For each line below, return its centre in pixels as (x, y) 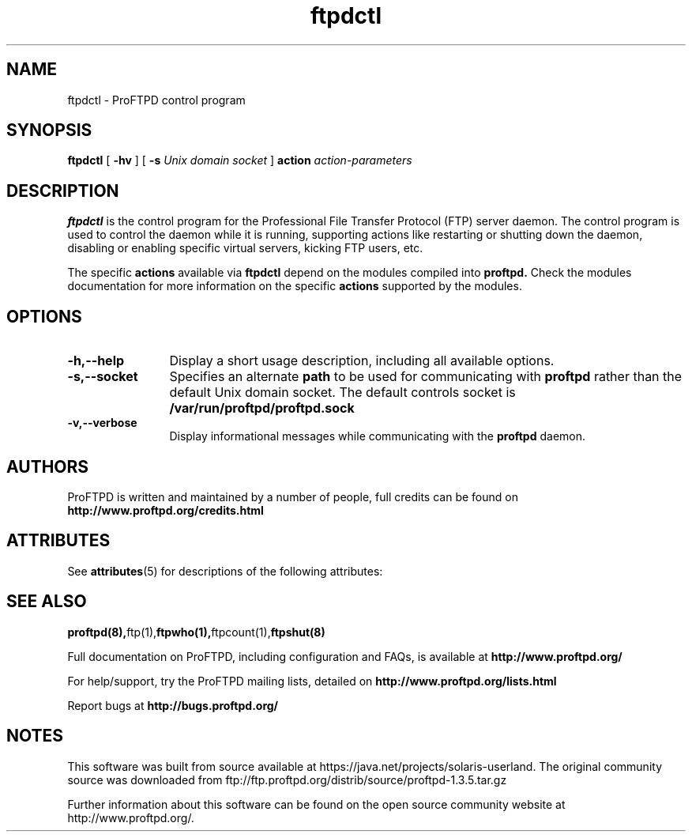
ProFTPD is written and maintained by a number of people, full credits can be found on (293, 496)
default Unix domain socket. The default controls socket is (342, 393)
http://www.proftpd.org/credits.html (165, 510)
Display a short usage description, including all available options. (362, 361)
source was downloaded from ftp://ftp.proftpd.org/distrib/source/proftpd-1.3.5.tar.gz (287, 779)
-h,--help (96, 361)
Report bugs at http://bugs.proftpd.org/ (173, 705)
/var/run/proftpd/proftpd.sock (262, 408)
